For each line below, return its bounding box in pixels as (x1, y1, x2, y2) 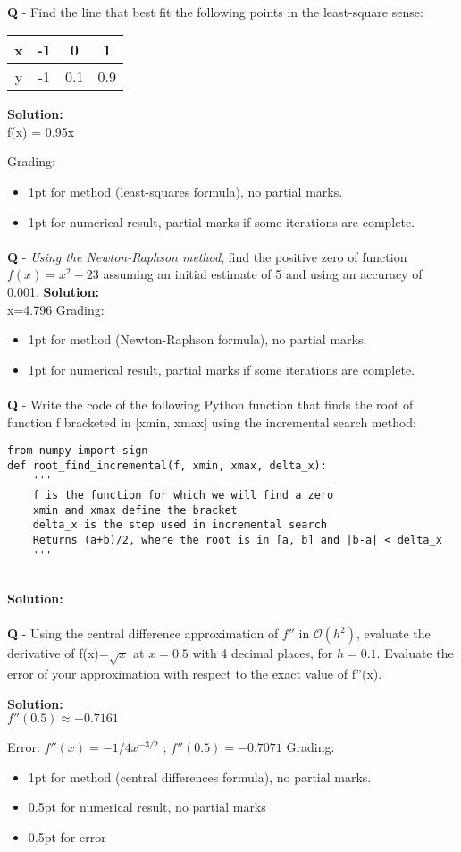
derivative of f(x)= (7, 644, 109, 662)
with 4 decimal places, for (192, 644, 333, 662)
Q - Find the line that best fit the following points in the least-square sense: (7, 2, 423, 21)
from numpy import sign (7, 444, 148, 458)
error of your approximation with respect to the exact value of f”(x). (7, 663, 382, 682)
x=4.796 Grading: (7, 299, 105, 318)
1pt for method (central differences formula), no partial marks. (28, 767, 372, 786)
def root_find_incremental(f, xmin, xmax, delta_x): (7, 459, 327, 472)
